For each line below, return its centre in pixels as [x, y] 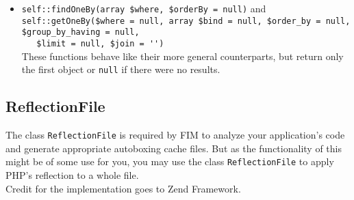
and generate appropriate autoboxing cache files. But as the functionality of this [174, 148]
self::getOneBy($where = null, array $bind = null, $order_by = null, [186, 21]
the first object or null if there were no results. [121, 69]
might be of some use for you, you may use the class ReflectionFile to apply [170, 161]
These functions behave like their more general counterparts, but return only [182, 56]
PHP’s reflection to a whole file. [72, 174]
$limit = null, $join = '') [100, 43]
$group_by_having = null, [80, 32]
